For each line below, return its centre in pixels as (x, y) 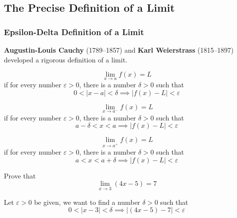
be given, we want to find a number (87, 202)
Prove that (20, 175)
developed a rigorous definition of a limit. (66, 59)
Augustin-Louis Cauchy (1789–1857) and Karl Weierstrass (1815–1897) (119, 50)
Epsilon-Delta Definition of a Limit (74, 31)
